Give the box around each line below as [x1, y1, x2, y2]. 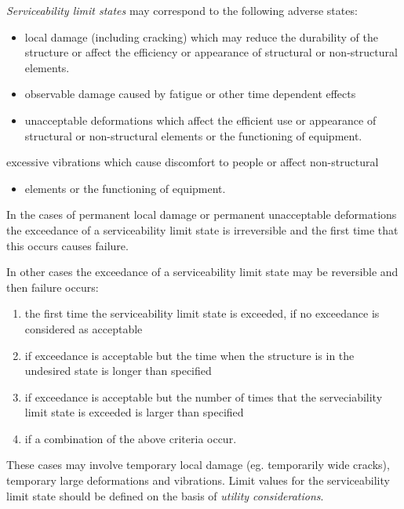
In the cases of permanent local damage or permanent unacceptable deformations [6, 206, 397, 223]
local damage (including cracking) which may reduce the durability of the [24, 28, 378, 45]
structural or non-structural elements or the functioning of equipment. [24, 127, 362, 144]
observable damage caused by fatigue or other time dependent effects [24, 85, 356, 102]
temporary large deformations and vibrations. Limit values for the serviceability [6, 472, 390, 489]
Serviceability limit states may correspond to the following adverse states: [6, 2, 358, 18]
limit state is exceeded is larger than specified [24, 404, 244, 420]
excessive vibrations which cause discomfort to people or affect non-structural [6, 154, 379, 170]
